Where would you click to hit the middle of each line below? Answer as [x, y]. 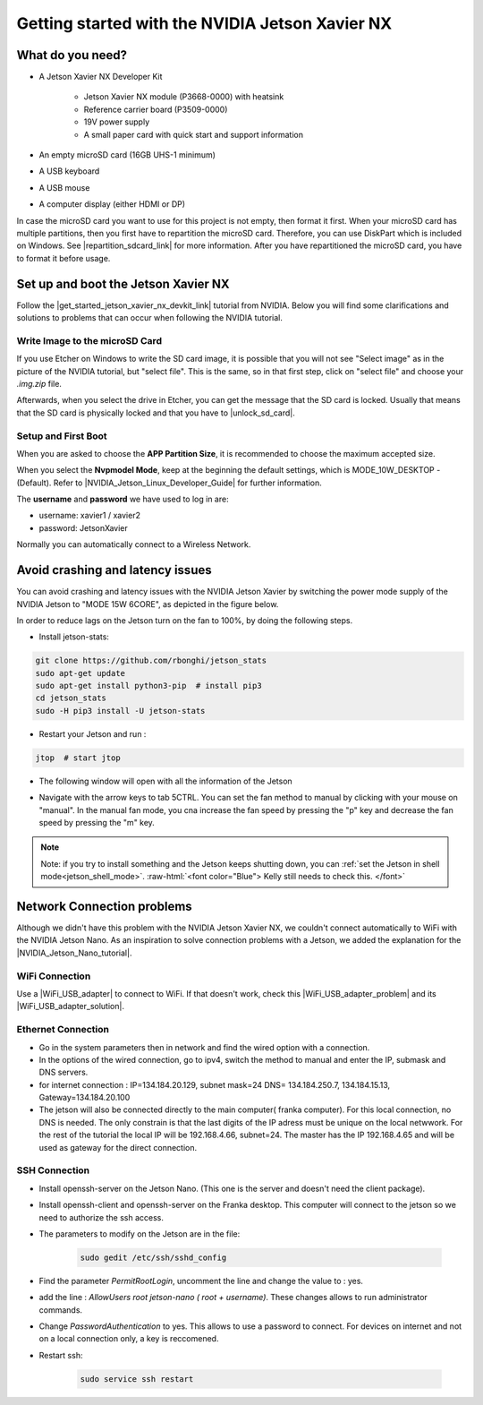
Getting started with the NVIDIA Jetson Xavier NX [204, 23]
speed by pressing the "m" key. [97, 822]
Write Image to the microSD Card [89, 340]
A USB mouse [64, 187]
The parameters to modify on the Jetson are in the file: [140, 1234]
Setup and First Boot [62, 436]
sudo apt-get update [80, 673]
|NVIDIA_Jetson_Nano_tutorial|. [74, 953]
